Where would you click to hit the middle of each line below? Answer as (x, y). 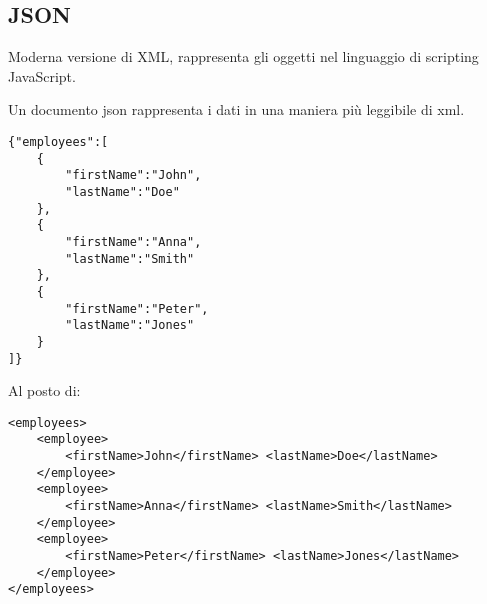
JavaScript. (42, 75)
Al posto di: (44, 390)
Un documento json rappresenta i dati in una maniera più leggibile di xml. (236, 109)
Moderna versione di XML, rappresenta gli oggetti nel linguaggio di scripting (243, 56)
